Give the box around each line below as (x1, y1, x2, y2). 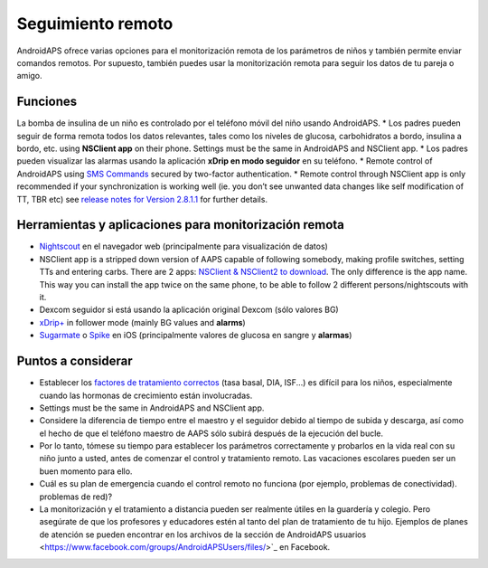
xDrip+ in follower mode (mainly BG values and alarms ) (39, 317, 246, 327)
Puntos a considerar (16, 354, 133, 369)
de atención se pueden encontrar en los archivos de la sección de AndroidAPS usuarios (39, 529, 367, 540)
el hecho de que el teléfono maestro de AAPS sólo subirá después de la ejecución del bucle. (39, 428, 384, 439)
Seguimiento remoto (16, 14, 174, 33)
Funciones (16, 94, 78, 109)
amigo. (16, 71, 42, 81)
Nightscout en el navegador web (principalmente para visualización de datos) (39, 241, 329, 252)
